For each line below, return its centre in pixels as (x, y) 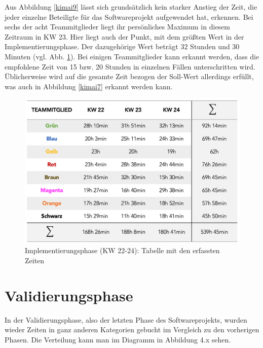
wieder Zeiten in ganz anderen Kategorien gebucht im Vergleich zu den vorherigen (132, 329)
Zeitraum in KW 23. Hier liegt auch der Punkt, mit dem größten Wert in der (124, 36)
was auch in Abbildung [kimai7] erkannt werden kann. (89, 86)
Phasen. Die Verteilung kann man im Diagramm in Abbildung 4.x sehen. (118, 339)
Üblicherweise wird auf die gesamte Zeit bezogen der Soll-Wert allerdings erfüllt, (129, 76)
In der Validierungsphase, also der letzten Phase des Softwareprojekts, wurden (126, 319)
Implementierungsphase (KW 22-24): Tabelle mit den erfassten (122, 250)
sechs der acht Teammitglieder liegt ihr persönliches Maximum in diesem (117, 27)
